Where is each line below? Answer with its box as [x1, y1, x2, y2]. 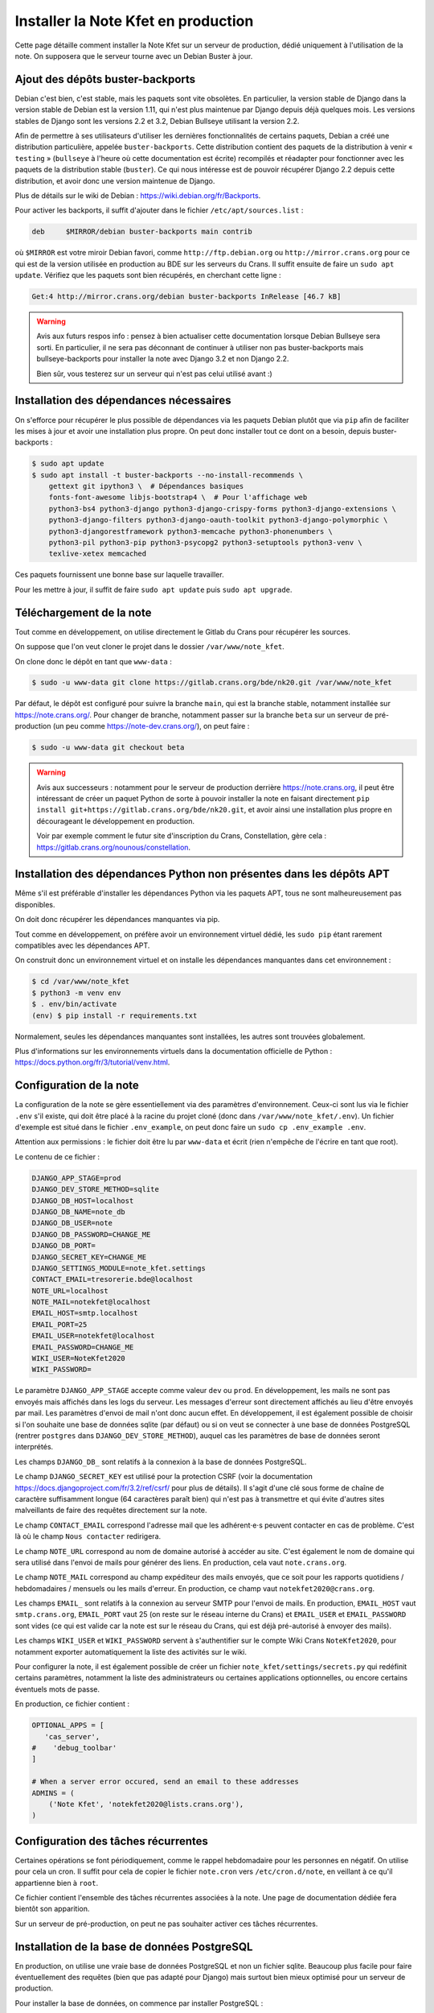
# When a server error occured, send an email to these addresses [31, 1777, 299, 1787]
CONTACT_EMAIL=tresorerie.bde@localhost [31, 1275, 193, 1284]
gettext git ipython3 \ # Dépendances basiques [48, 482, 244, 491]
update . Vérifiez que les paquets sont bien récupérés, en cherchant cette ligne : [14, 271, 281, 280]
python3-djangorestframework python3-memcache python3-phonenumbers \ [48, 527, 334, 535]
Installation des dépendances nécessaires [14, 394, 231, 407]
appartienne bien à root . [14, 1878, 99, 1887]
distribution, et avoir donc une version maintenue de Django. [14, 176, 215, 185]
